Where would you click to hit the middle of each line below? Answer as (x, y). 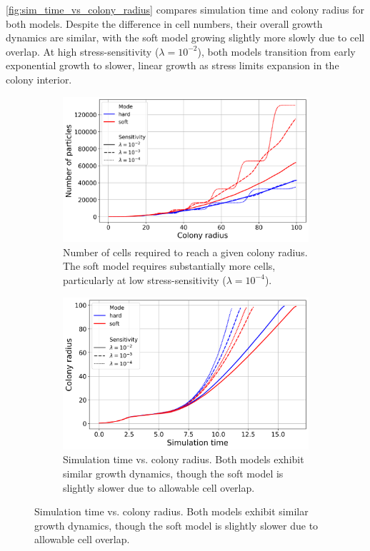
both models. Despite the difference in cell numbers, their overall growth (164, 23)
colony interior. (39, 79)
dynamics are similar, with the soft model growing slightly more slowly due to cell (185, 37)
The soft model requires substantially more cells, (169, 266)
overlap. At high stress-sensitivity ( (82, 51)
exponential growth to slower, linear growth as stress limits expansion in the (172, 65)
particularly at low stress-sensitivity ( (145, 279)
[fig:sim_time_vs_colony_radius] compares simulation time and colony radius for (185, 9)
